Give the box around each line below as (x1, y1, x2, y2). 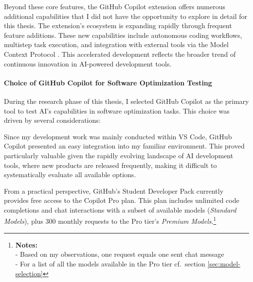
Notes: (15, 239, 37, 249)
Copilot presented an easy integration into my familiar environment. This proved (4, 141, 245, 151)
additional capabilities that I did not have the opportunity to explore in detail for (4, 11, 247, 21)
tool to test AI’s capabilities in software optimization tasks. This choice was (4, 105, 230, 116)
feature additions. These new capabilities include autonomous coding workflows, (4, 30, 242, 40)
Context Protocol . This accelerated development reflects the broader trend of (4, 49, 236, 59)
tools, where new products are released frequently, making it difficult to (4, 160, 217, 170)
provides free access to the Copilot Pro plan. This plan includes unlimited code (4, 195, 239, 205)
